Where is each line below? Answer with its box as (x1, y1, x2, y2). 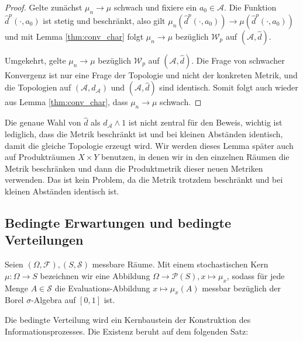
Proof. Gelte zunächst (5, 1, 82, 13)
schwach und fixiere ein (113, 1, 197, 13)
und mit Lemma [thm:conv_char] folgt (5, 30, 144, 42)
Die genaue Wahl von (5, 116, 81, 128)
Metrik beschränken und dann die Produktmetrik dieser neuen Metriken (5, 162, 263, 174)
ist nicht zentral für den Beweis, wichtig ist (128, 116, 283, 128)
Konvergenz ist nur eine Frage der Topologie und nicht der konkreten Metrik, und (5, 68, 298, 81)
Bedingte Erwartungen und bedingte (5, 213, 232, 231)
